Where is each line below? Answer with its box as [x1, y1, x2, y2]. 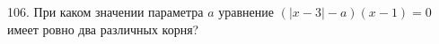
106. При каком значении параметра [7, 3, 204, 20]
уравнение [218, 3, 274, 20]
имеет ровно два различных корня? [7, 19, 199, 38]
